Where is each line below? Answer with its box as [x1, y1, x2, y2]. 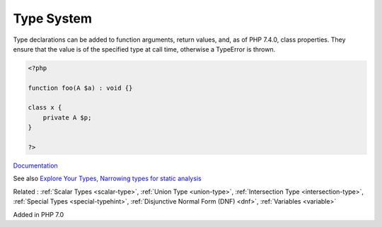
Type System [13, 11, 92, 26]
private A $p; [42, 113, 92, 122]
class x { [28, 103, 62, 112]
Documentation [13, 161, 58, 170]
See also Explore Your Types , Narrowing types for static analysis [13, 174, 202, 183]
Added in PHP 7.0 [13, 210, 64, 219]
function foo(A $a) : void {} [28, 83, 133, 92]
